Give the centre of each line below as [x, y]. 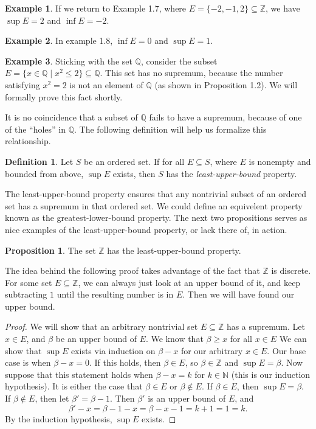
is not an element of [106, 84]
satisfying [22, 84]
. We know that [174, 339]
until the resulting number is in [115, 294]
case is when [28, 362]
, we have [283, 8]
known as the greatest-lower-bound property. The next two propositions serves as [156, 218]
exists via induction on [113, 350]
